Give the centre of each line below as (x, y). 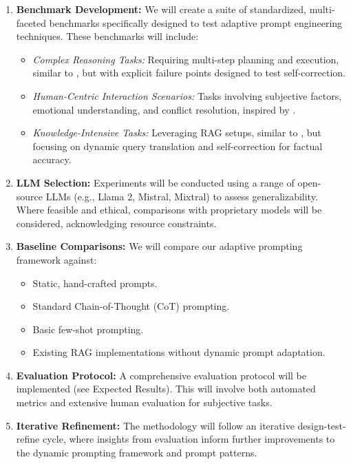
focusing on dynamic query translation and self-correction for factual (178, 146)
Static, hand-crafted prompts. (95, 283)
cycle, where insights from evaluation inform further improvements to (189, 439)
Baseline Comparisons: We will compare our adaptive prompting (159, 246)
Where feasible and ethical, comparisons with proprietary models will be (169, 210)
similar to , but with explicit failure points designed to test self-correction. (189, 73)
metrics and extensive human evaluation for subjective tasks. (144, 402)
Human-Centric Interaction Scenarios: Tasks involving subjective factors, (187, 95)
